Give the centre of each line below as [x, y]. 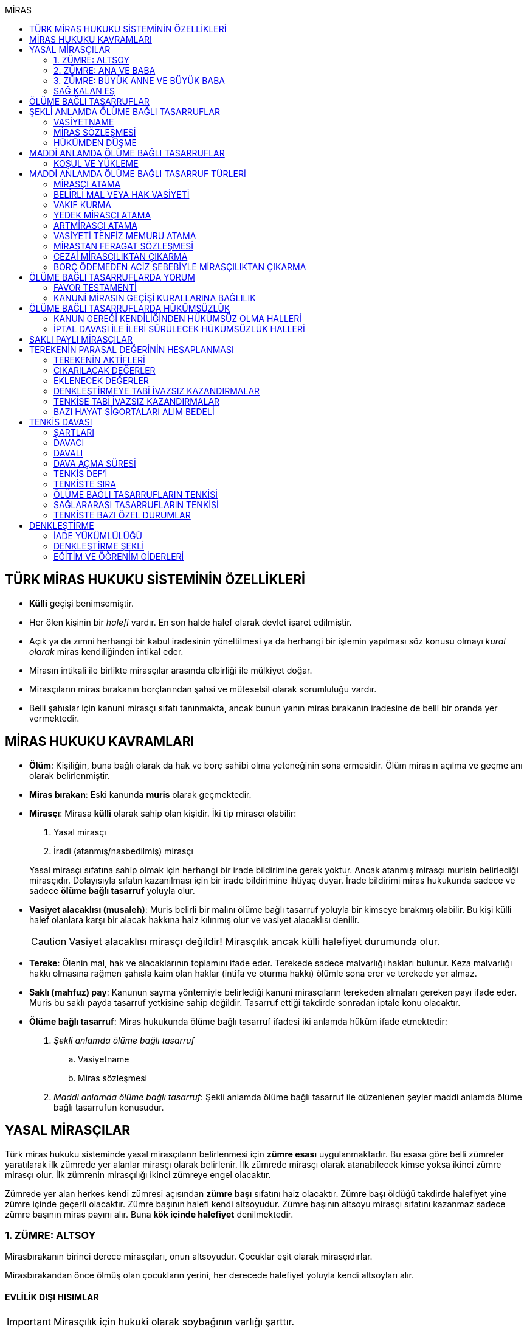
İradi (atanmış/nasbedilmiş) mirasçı [123, 851]
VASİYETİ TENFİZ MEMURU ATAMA [125, 236]
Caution [49, 941]
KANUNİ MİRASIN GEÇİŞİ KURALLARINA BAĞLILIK [155, 298]
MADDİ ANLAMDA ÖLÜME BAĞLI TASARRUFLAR [127, 153]
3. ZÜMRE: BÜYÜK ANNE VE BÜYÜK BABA [139, 81]
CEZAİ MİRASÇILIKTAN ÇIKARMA [121, 256]
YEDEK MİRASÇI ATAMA [102, 215]
